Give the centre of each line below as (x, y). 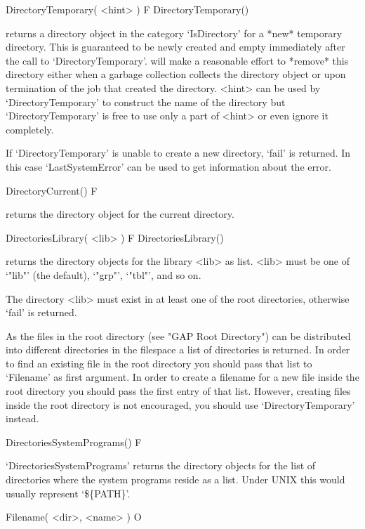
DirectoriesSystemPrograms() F (74, 442)
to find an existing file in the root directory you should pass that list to (159, 363)
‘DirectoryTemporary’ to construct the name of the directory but (146, 102)
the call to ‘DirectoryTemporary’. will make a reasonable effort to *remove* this (177, 60)
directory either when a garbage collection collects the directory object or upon (176, 74)
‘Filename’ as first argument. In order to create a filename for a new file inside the (182, 377)
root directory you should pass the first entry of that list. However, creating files (178, 391)
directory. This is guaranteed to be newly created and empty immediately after (175, 47)
